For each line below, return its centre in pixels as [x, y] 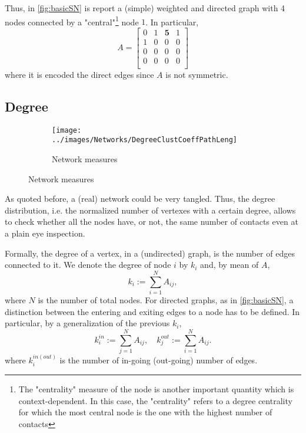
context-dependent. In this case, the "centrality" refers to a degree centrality [155, 400]
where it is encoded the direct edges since [79, 74]
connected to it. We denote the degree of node [88, 265]
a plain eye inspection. [45, 233]
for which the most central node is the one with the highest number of [145, 412]
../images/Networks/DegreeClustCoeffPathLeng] [144, 140]
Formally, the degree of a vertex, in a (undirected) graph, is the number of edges [150, 253]
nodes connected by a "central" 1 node [72, 21]
